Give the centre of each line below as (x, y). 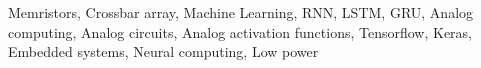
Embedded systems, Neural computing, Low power (163, 51)
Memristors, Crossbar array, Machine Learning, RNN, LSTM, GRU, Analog (241, 12)
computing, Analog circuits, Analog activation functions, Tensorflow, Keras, (240, 31)
